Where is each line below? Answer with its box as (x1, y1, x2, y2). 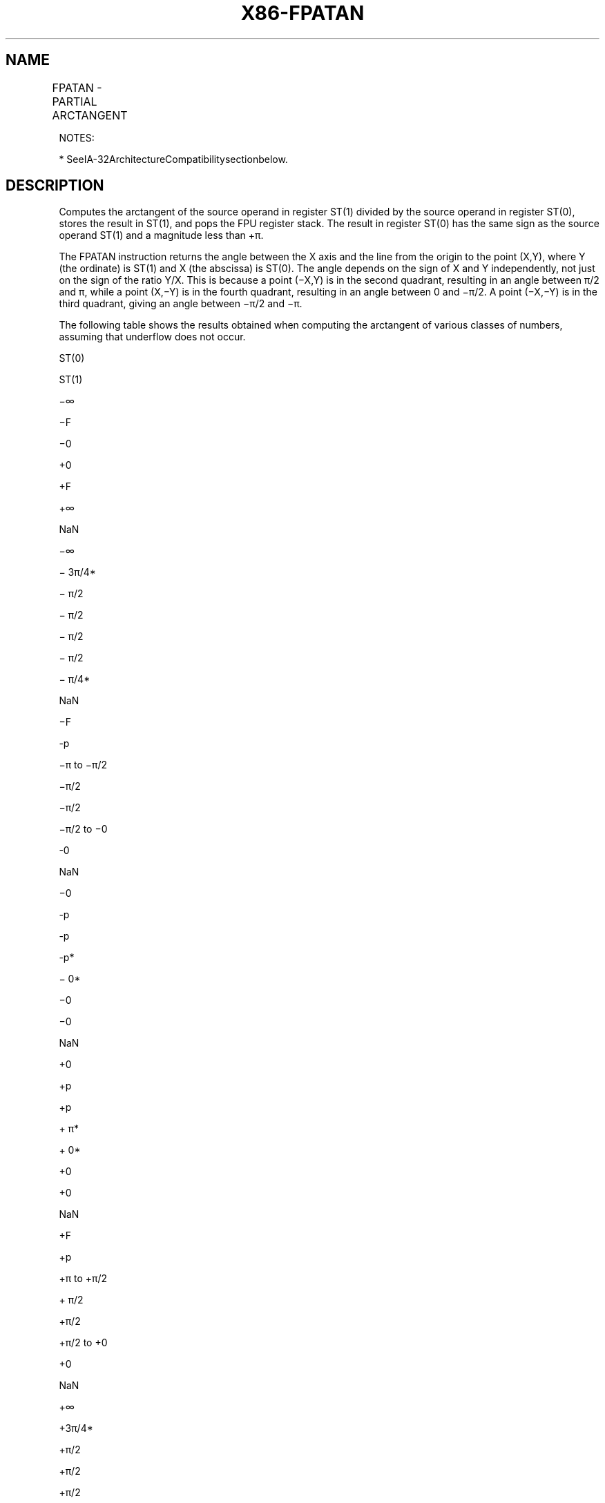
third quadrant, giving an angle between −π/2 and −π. (59, 298, 302, 310)
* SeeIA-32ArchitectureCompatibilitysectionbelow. (59, 153, 288, 165)
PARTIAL (52, 94, 97, 108)
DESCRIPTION (6, 177, 104, 195)
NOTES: (59, 131, 95, 144)
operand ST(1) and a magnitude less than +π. (59, 229, 264, 242)
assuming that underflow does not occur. (59, 331, 246, 343)
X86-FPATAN (240, 1, 365, 25)
